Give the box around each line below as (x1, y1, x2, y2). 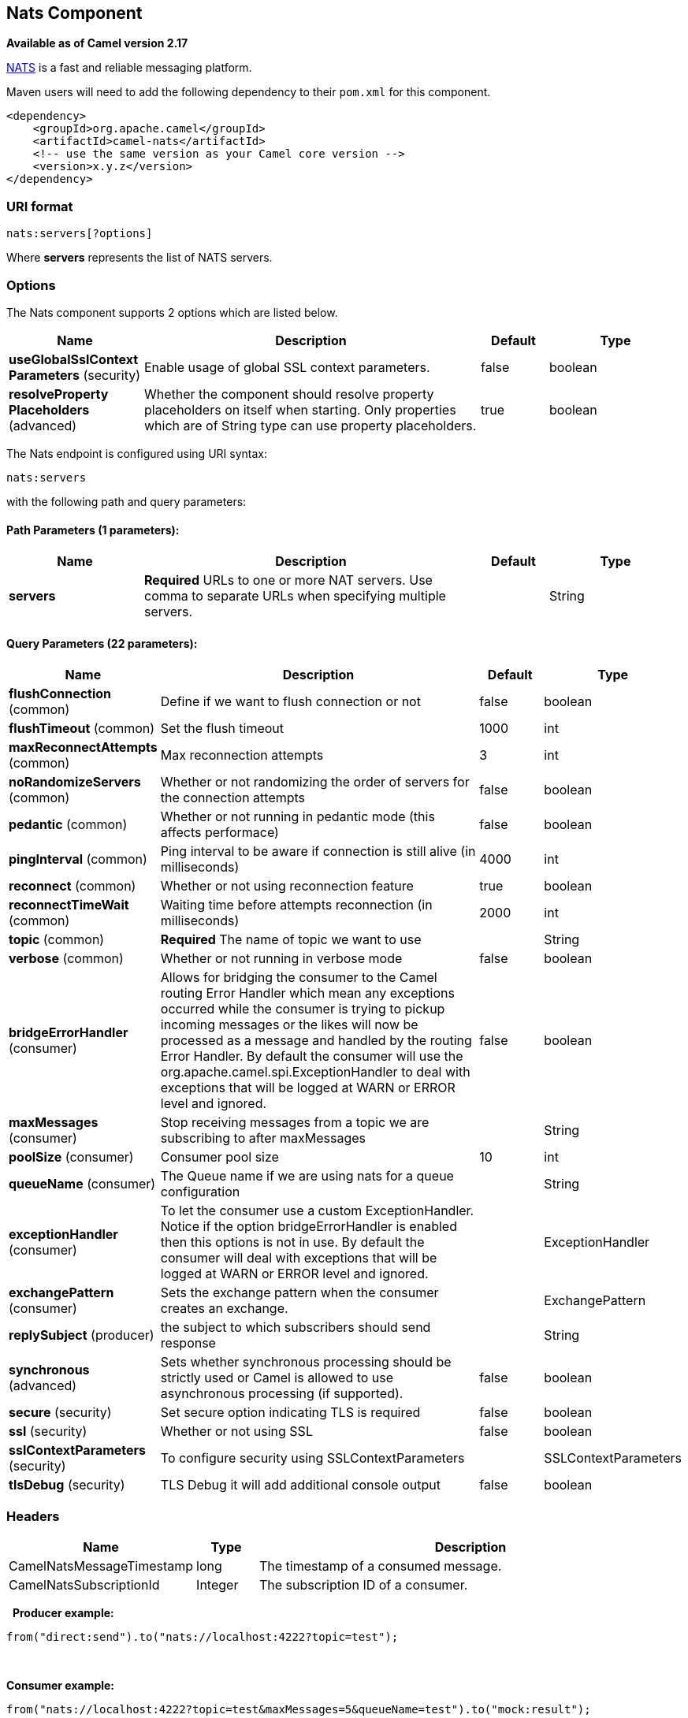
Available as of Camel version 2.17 (6, 36, 188, 50)
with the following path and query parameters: (6, 494, 247, 508)
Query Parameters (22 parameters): (6, 636, 198, 650)
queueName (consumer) (9, 1176, 156, 1192)
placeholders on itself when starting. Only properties (144, 401, 456, 418)
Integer (196, 1577, 239, 1593)
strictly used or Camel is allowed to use (160, 1370, 394, 1386)
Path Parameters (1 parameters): (6, 522, 180, 537)
